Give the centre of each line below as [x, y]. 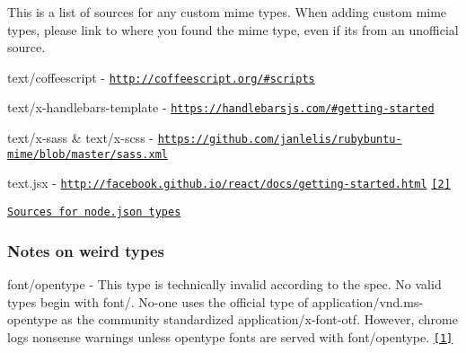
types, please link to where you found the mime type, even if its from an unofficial [233, 29]
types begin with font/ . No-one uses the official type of [158, 301]
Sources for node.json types [94, 212]
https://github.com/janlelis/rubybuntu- [280, 140]
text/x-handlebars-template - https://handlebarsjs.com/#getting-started [221, 107]
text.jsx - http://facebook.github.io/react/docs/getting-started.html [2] [229, 183]
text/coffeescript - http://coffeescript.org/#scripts [161, 77]
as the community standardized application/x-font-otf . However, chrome [259, 319]
